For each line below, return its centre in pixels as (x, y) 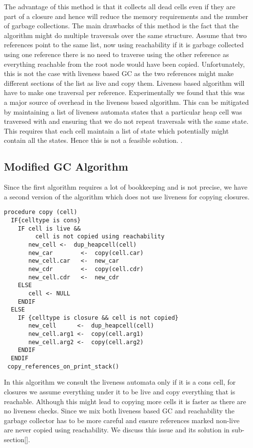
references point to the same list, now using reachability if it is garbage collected (124, 45)
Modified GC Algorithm (66, 166)
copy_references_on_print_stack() (63, 366)
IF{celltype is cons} (46, 220)
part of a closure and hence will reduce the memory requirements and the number (126, 16)
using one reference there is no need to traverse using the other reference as (117, 54)
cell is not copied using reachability (100, 237)
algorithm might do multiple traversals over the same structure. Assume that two (126, 35)
